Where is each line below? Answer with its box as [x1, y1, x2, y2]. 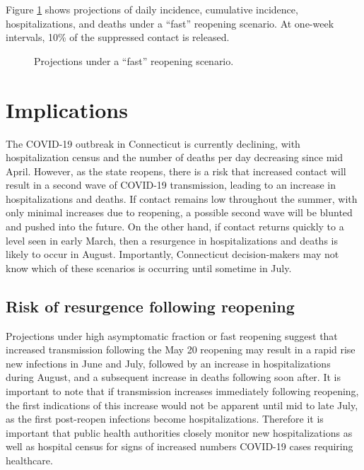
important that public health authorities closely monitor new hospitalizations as [6, 425, 353, 440]
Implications [6, 95, 128, 124]
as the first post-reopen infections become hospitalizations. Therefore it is [6, 411, 324, 426]
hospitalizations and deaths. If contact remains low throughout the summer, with [6, 191, 358, 206]
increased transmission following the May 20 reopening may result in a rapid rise [6, 342, 356, 357]
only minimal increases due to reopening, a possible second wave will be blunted [6, 205, 353, 220]
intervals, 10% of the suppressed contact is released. [6, 30, 230, 45]
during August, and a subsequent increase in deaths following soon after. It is [6, 370, 341, 384]
